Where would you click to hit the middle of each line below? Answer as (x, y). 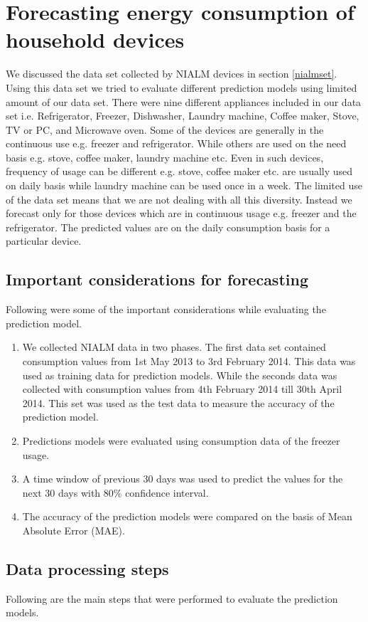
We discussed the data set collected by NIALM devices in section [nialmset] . (172, 74)
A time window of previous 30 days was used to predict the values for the (183, 479)
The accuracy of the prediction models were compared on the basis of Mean (187, 516)
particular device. (44, 241)
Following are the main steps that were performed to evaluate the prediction (172, 598)
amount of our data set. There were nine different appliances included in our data (184, 101)
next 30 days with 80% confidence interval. (115, 492)
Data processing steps (87, 568)
